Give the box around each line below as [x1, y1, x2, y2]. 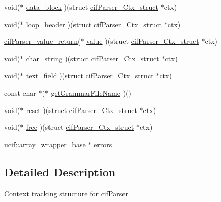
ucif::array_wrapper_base [4, 139, 86, 149]
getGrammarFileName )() [51, 87, 131, 98]
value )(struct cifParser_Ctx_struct [86, 36, 199, 47]
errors [94, 139, 112, 149]
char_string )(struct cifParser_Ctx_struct [26, 53, 159, 63]
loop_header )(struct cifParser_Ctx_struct [26, 18, 162, 29]
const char [4, 87, 36, 98]
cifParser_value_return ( [4, 36, 81, 47]
